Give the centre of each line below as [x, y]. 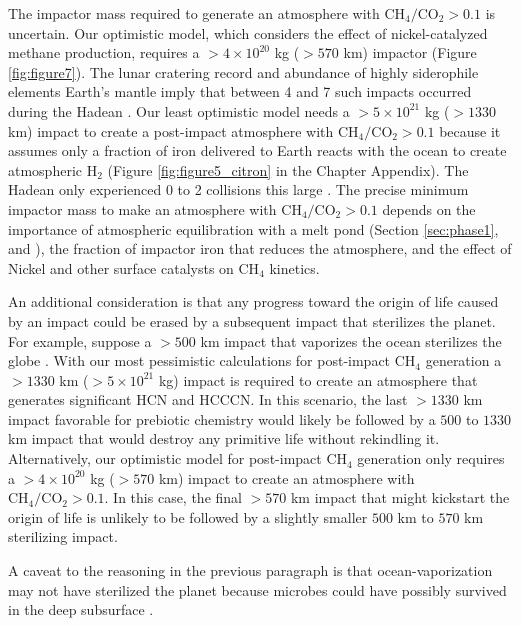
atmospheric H [53, 169]
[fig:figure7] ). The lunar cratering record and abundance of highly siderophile [243, 71]
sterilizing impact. [63, 536]
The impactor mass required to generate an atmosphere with [194, 13]
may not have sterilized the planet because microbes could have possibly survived [257, 589]
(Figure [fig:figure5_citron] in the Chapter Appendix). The [288, 169]
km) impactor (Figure [410, 52]
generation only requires [431, 458]
